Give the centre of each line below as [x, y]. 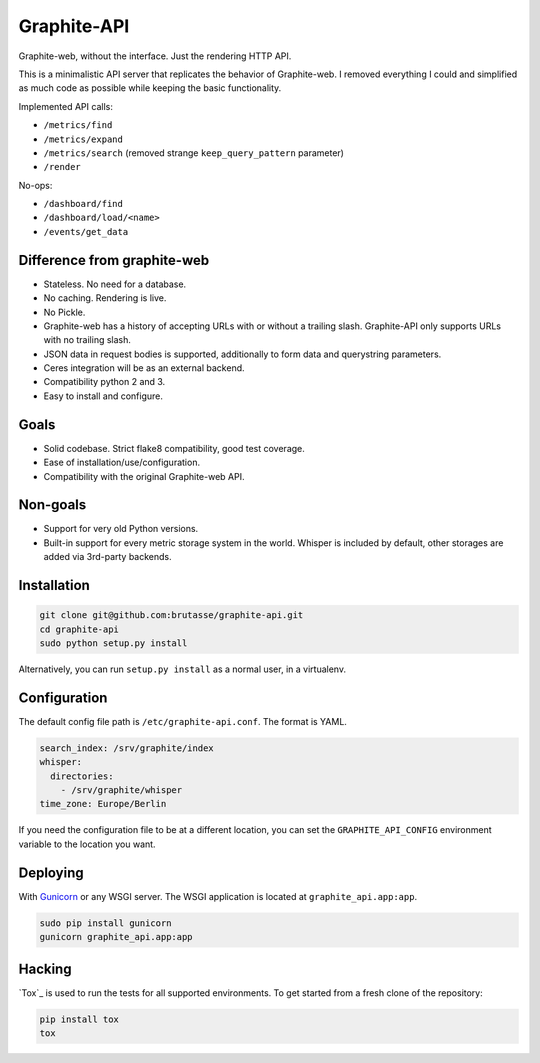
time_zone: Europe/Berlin [103, 804]
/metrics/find [78, 125]
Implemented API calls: [66, 106]
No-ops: [35, 185]
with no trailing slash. [87, 340]
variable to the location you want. [87, 844]
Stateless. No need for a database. [115, 284]
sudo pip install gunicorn [105, 923]
